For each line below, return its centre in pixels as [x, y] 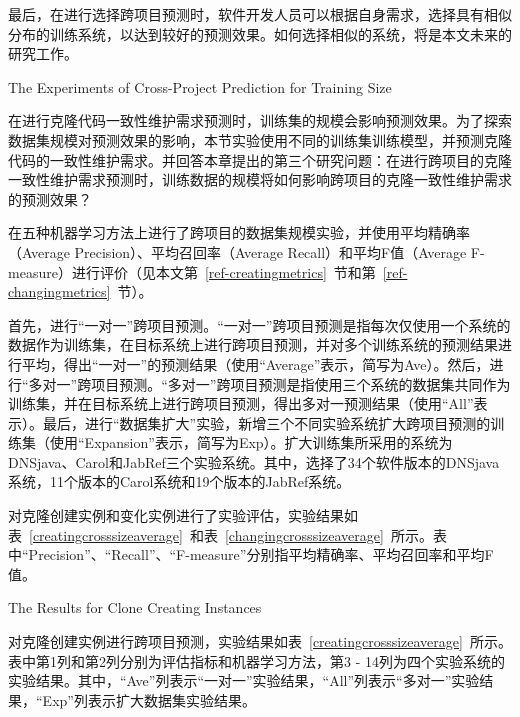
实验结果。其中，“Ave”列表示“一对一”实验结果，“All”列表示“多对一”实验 [244, 680]
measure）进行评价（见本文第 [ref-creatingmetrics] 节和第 [192, 271]
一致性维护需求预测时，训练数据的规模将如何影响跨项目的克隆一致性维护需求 [260, 179]
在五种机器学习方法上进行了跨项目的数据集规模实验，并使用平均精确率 [239, 232]
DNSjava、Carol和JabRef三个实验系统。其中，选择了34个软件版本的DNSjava [254, 461]
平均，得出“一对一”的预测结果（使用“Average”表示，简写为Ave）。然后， [255, 363]
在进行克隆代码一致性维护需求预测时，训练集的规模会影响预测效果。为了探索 [260, 120]
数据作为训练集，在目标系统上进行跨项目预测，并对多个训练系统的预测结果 [253, 344]
